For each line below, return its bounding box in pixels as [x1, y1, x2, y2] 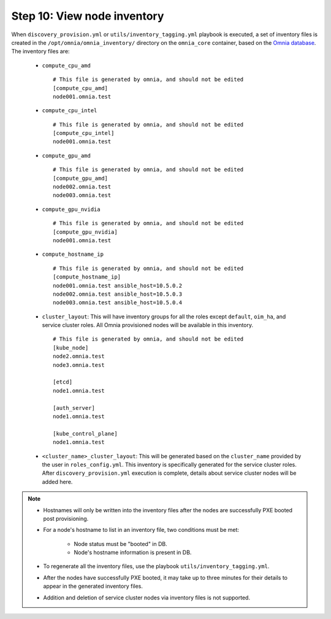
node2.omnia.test [53, 353, 105, 360]
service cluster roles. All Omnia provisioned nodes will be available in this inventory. [42, 321, 254, 329]
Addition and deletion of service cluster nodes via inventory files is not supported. [43, 594, 251, 601]
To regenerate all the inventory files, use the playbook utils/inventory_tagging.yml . [43, 563, 270, 570]
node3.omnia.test [53, 361, 105, 368]
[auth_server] [53, 404, 95, 411]
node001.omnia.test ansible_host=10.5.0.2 [53, 282, 183, 289]
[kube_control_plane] [53, 430, 118, 437]
